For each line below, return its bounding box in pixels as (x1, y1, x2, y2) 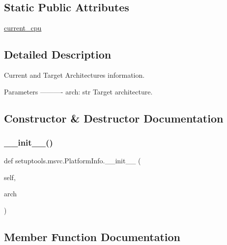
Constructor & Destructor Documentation (4, 110, 224, 125)
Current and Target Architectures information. (4, 70, 145, 80)
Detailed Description (4, 47, 112, 62)
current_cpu (4, 23, 42, 33)
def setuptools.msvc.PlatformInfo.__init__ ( (4, 155, 141, 166)
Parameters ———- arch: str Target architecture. (4, 86, 153, 96)
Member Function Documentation (4, 229, 181, 244)
